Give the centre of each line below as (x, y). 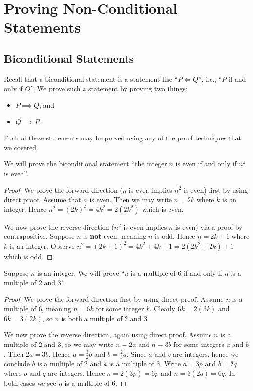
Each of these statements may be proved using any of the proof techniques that (123, 138)
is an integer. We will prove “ (81, 273)
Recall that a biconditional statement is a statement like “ (91, 79)
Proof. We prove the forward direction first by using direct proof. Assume (114, 299)
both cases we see (30, 382)
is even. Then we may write (131, 199)
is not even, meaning (115, 236)
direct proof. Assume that (42, 199)
